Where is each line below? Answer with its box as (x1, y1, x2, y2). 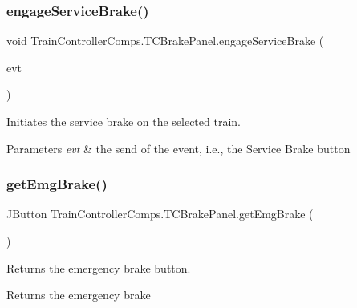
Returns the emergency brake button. (6, 259, 191, 276)
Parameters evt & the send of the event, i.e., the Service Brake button (6, 140, 351, 156)
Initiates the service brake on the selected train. (6, 113, 241, 129)
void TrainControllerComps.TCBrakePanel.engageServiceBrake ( (6, 32, 324, 49)
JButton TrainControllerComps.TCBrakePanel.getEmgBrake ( (6, 205, 314, 222)
